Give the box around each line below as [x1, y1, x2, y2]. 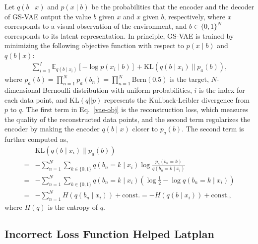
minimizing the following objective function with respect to [4, 40, 184, 51]
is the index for [199, 85, 245, 95]
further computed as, [4, 134, 68, 144]
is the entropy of [48, 202, 98, 212]
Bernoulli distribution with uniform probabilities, [43, 85, 192, 95]
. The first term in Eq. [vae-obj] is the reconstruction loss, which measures [22, 104, 249, 115]
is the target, [170, 74, 209, 84]
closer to [132, 123, 158, 134]
